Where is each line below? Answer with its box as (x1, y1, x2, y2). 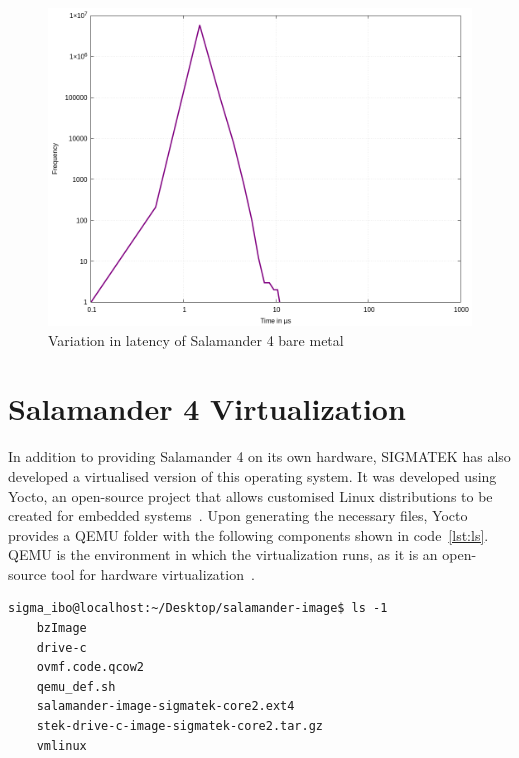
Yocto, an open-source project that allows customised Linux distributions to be (8, 485, 493, 506)
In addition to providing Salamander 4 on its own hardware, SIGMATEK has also (8, 446, 511, 467)
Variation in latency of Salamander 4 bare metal (48, 329, 344, 350)
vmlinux (36, 738, 87, 753)
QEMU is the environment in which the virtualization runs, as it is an (8, 544, 438, 565)
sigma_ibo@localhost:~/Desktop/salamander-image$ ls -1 (8, 601, 388, 616)
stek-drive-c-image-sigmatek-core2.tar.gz (36, 719, 323, 734)
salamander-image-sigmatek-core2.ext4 (36, 699, 295, 714)
